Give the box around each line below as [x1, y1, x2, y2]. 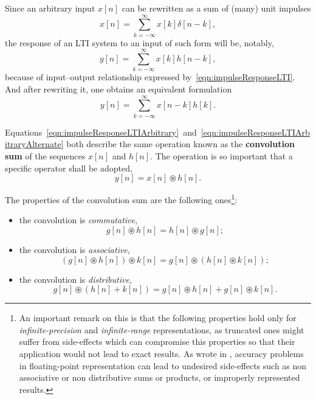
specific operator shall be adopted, [5, 161, 132, 174]
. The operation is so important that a [150, 149, 293, 162]
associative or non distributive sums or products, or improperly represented [19, 371, 300, 384]
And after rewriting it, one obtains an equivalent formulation [5, 83, 232, 95]
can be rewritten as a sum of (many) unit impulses [122, 2, 311, 14]
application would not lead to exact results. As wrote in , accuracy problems [19, 347, 304, 359]
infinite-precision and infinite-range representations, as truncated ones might [19, 323, 304, 336]
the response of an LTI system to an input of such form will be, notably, [5, 36, 274, 49]
